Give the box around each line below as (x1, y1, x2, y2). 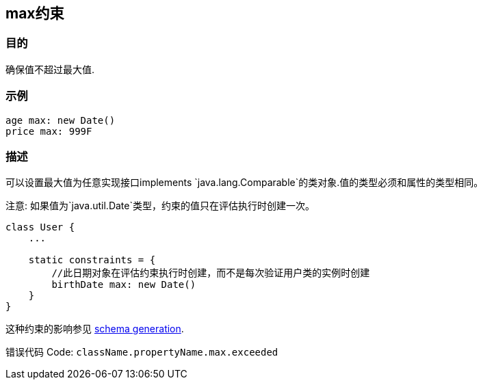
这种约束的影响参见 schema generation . (5, 323, 184, 335)
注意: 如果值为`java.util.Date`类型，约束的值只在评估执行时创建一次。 (5, 200, 315, 212)
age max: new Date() (5, 114, 116, 126)
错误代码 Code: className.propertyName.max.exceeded (5, 346, 278, 358)
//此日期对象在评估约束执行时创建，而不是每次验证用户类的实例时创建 (51, 267, 370, 279)
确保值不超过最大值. (5, 63, 95, 75)
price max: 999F (5, 125, 92, 137)
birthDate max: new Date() (51, 279, 196, 291)
